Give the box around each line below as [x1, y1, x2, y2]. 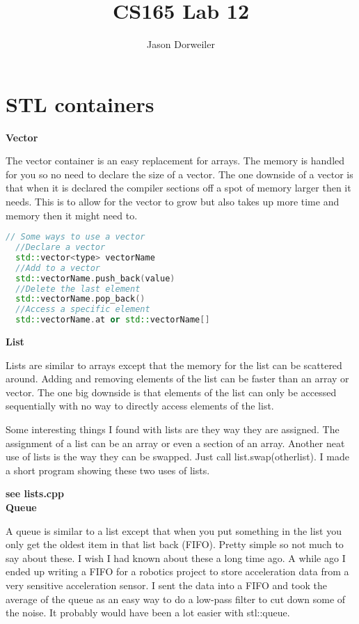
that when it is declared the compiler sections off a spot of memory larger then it [6, 180, 351, 195]
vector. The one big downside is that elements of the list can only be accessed [6, 384, 337, 399]
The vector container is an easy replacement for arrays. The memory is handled [6, 153, 345, 168]
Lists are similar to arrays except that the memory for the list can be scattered [6, 357, 342, 372]
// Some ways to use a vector [6, 232, 145, 242]
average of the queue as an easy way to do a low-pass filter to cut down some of [6, 591, 346, 606]
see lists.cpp [6, 486, 64, 501]
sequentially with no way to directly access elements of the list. [6, 398, 274, 413]
